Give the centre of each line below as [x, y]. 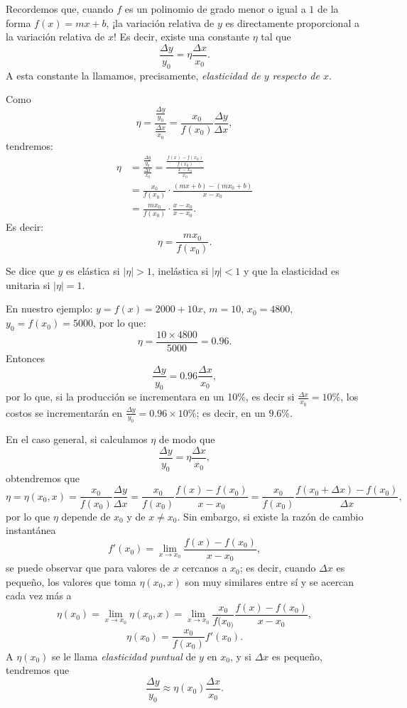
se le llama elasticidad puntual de [124, 656]
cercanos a [205, 568]
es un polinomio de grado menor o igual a [215, 9]
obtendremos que [43, 478]
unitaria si [28, 284]
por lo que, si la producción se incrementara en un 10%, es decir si [150, 397]
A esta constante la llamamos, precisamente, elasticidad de [133, 75]
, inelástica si [180, 271]
